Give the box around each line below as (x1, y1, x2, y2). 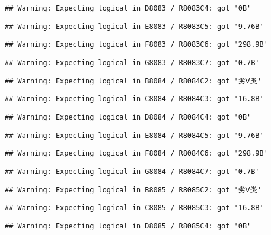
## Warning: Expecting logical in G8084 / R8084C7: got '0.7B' (5, 167, 260, 176)
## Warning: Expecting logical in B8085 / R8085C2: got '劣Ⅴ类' (5, 185, 262, 194)
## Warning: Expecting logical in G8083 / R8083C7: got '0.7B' (5, 58, 260, 67)
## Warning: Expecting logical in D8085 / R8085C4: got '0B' (5, 221, 251, 230)
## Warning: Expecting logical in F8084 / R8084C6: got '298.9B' (5, 149, 268, 158)
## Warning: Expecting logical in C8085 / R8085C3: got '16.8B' (5, 204, 264, 213)
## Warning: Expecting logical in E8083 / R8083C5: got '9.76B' (5, 22, 264, 31)
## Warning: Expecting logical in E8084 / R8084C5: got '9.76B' (5, 131, 264, 140)
